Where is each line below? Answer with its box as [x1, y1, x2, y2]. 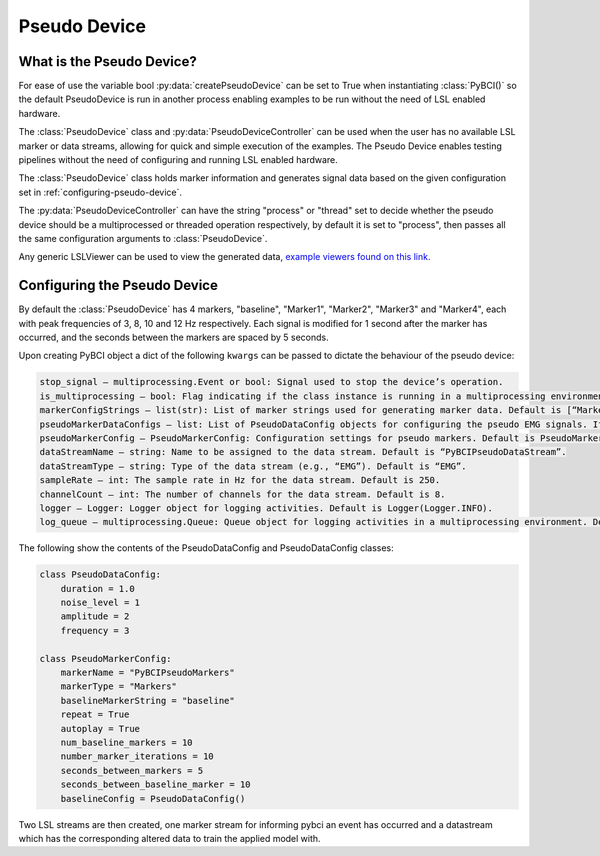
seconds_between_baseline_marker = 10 [60, 779, 251, 790]
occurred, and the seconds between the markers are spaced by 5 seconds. [18, 331, 329, 344]
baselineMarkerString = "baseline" [60, 695, 235, 706]
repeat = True [60, 709, 130, 720]
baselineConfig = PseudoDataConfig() [60, 793, 246, 804]
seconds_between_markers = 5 [60, 765, 204, 776]
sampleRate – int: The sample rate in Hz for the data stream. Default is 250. [39, 475, 441, 486]
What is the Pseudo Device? [18, 53, 197, 70]
